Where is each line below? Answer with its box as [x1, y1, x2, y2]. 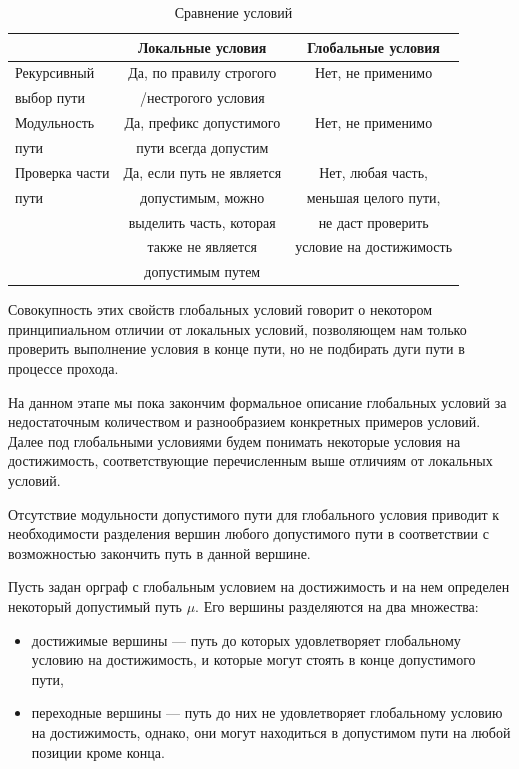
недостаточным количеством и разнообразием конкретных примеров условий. [8, 411, 481, 432]
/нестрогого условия [139, 87, 265, 108]
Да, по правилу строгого [128, 62, 277, 83]
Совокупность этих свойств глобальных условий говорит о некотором [8, 299, 433, 320]
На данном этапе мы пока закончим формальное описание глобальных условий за [8, 391, 507, 412]
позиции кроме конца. [31, 741, 165, 762]
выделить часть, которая [128, 211, 276, 232]
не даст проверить [318, 211, 429, 232]
